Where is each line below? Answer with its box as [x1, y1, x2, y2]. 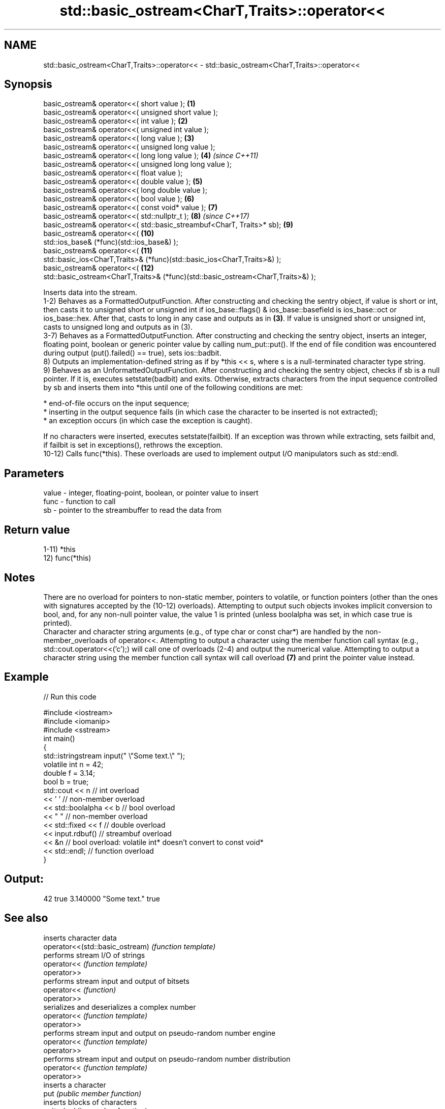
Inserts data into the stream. [43, 288, 137, 297]
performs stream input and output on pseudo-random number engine [43, 1028, 276, 1037]
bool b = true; [43, 777, 89, 786]
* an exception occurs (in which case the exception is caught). [43, 416, 252, 425]
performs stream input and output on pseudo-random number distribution [43, 1054, 291, 1063]
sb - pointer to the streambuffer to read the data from [43, 506, 222, 515]
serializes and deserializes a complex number [43, 1002, 196, 1011]
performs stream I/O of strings [43, 950, 145, 959]
